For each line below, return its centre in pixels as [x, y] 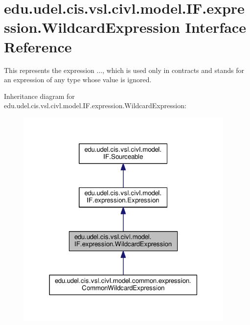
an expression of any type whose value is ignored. [78, 80]
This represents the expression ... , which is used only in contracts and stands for [124, 70]
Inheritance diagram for [39, 96]
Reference [38, 46]
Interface [216, 27]
